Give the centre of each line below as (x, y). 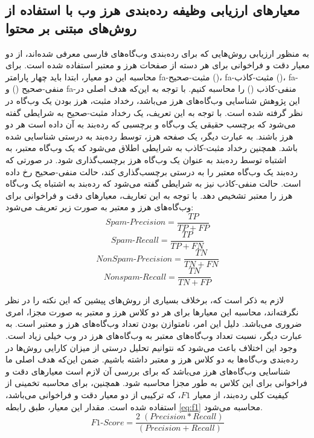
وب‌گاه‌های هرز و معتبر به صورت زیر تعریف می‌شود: (100, 207)
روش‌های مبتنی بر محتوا (71, 27)
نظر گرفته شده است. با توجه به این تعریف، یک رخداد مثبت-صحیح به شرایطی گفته (154, 112)
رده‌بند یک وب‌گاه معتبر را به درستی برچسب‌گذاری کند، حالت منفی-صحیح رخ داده (152, 171)
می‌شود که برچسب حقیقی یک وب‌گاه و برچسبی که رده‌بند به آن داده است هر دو (151, 124)
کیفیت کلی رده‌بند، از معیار (241, 394)
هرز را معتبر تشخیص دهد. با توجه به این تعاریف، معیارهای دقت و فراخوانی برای (149, 195)
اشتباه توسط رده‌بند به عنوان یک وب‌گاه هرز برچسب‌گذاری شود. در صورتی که (146, 159)
